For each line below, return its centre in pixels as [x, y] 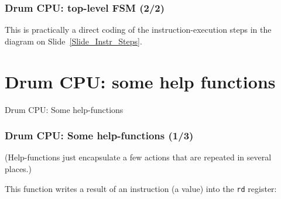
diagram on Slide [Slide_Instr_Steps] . [73, 41]
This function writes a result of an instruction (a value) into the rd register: [141, 188]
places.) [18, 168]
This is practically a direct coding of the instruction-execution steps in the [138, 30]
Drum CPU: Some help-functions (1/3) [99, 135]
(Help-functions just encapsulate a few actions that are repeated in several [138, 157]
